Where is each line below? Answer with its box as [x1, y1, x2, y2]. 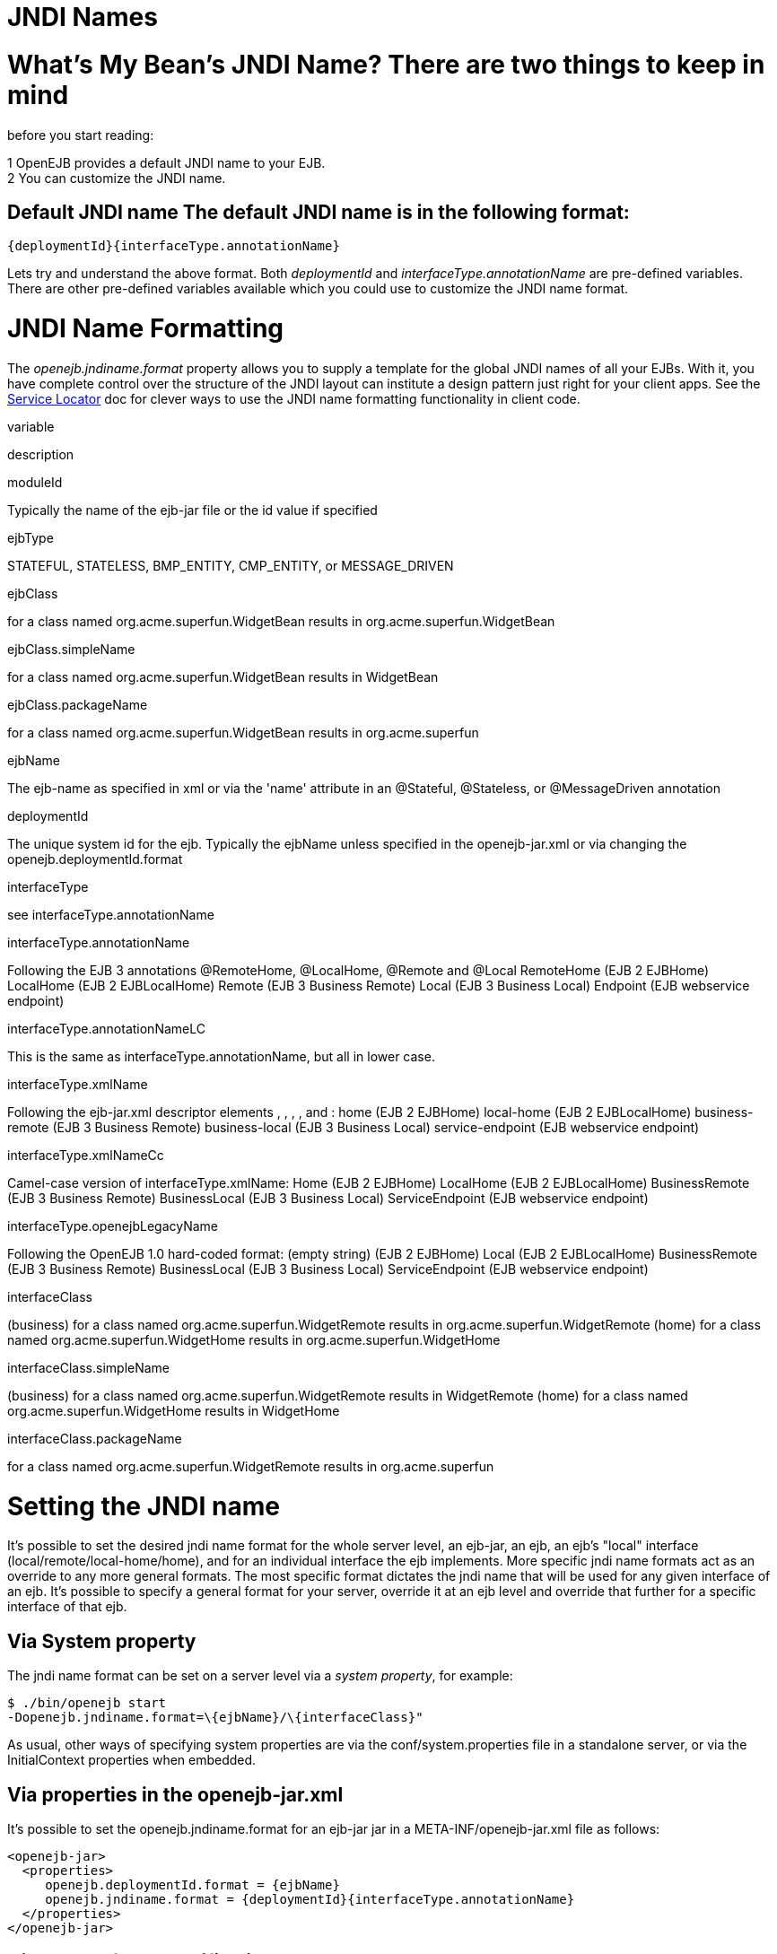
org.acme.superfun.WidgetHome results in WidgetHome [7, 1402, 340, 1418]
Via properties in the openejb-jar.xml [7, 1783, 344, 1806]
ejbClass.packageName [7, 696, 148, 712]
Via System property [7, 1629, 196, 1653]
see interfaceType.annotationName [7, 906, 214, 922]
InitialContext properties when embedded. [7, 1752, 257, 1768]
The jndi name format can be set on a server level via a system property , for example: [7, 1668, 513, 1684]
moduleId [7, 474, 63, 490]
